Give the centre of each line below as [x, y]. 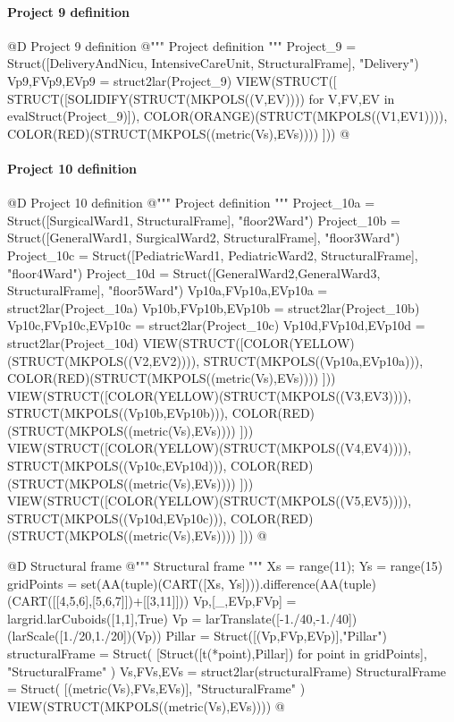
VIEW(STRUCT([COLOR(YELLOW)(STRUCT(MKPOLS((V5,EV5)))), [210, 501]
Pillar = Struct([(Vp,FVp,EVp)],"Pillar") [276, 636]
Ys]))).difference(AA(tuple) [303, 583]
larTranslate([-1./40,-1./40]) [281, 618]
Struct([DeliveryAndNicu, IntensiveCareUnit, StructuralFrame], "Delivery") [213, 63]
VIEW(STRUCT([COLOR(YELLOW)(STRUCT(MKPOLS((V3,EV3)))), [210, 395]
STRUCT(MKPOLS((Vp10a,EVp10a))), [313, 360]
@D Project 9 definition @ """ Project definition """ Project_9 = [182, 45]
